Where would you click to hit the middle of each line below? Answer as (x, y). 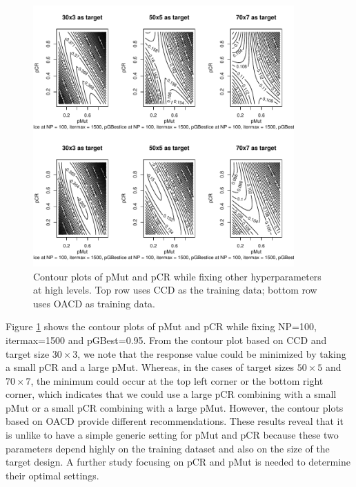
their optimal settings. (52, 475)
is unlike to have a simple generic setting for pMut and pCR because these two (172, 435)
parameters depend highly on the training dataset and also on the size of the (168, 448)
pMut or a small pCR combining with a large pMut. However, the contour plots (175, 407)
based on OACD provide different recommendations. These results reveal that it (175, 421)
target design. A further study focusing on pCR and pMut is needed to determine (178, 462)
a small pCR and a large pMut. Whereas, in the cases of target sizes (150, 367)
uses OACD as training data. (95, 303)
